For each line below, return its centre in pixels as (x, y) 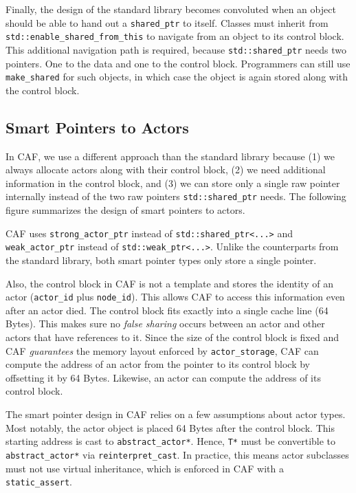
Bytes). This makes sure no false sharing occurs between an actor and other (165, 324)
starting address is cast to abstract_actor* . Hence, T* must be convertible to (171, 441)
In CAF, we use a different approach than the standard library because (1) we (170, 156)
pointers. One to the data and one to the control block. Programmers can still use (178, 63)
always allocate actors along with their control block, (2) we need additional (166, 169)
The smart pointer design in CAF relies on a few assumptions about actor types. (176, 414)
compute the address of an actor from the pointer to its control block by (158, 364)
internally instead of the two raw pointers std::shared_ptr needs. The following (176, 196)
